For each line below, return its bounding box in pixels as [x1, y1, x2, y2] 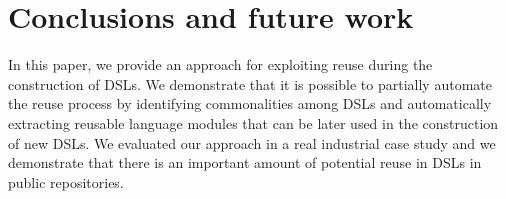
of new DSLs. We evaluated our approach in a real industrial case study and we [8, 132, 496, 153]
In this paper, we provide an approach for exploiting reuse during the [8, 54, 433, 75]
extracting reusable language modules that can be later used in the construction [8, 112, 499, 133]
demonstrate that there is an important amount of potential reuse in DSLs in [8, 152, 482, 173]
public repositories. [8, 171, 124, 192]
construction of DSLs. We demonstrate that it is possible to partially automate [8, 73, 492, 94]
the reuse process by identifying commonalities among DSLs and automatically [8, 93, 492, 114]
